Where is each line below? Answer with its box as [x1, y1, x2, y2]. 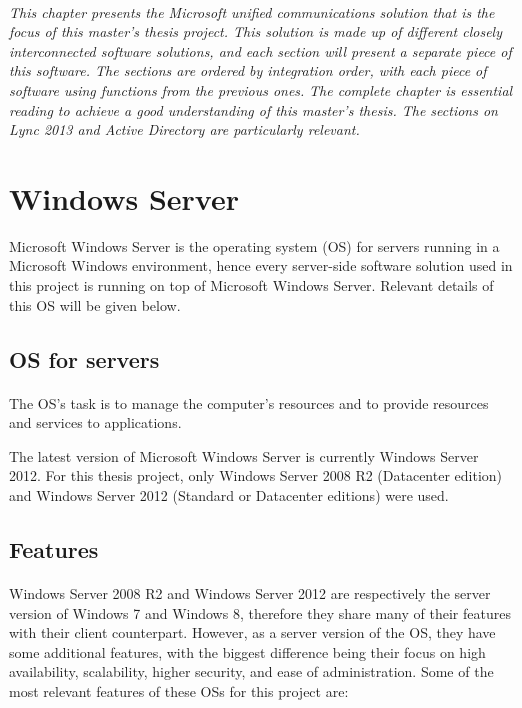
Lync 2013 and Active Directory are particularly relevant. [9, 119, 360, 140]
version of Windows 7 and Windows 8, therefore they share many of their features [9, 602, 511, 623]
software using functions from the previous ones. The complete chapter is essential [9, 79, 513, 100]
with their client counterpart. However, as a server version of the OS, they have [9, 622, 496, 643]
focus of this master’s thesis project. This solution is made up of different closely [9, 21, 502, 42]
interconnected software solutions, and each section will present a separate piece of [9, 40, 512, 61]
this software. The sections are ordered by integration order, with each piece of [9, 60, 487, 81]
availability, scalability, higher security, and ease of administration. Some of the [9, 661, 494, 682]
